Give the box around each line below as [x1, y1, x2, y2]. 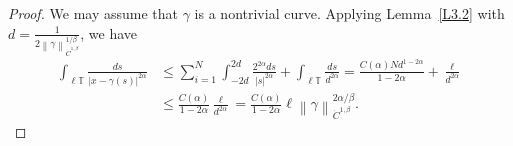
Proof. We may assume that [8, 3, 179, 23]
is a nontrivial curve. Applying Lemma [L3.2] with [194, 3, 505, 23]
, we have [80, 22, 137, 43]
